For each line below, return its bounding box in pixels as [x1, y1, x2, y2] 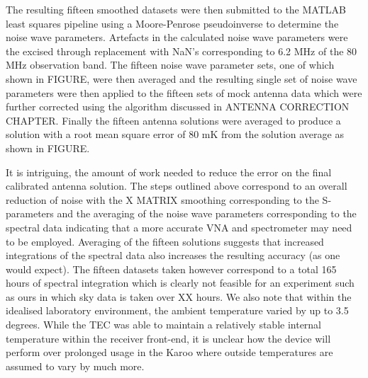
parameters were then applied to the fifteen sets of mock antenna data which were [6, 85, 362, 100]
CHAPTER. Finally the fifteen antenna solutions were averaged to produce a [6, 113, 341, 127]
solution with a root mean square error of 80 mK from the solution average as [6, 127, 344, 142]
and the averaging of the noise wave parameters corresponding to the [57, 206, 357, 221]
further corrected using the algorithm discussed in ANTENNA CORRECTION [6, 99, 350, 114]
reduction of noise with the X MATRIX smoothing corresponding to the [6, 192, 319, 207]
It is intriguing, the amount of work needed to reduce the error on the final [6, 164, 332, 179]
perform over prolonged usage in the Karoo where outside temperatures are [6, 345, 333, 360]
